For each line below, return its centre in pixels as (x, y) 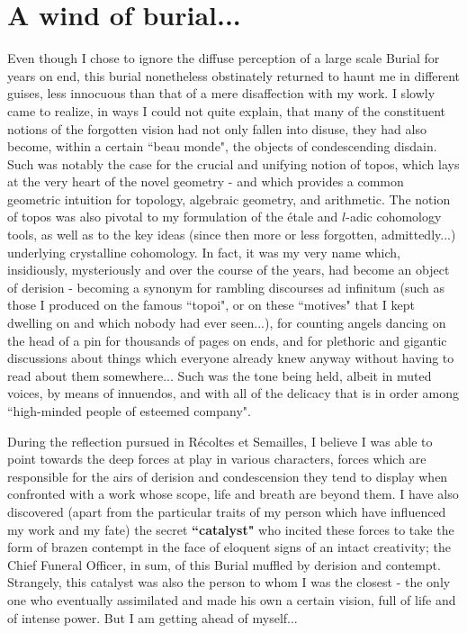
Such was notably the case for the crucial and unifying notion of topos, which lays (233, 163)
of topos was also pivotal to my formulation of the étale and (173, 217)
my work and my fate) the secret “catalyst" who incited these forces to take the (231, 529)
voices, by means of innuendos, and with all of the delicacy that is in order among (233, 393)
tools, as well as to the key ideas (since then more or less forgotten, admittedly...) (232, 235)
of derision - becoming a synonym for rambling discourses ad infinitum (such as (226, 287)
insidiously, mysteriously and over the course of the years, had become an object (229, 270)
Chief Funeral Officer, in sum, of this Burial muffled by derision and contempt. (224, 564)
